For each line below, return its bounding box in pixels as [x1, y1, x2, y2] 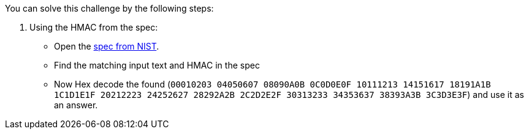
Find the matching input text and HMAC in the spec [54, 60, 260, 70]
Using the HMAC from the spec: [29, 22, 158, 32]
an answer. [54, 100, 98, 110]
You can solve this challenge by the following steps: [5, 3, 214, 13]
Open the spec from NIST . [54, 41, 159, 51]
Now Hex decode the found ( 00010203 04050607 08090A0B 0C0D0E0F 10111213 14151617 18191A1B [54, 79, 491, 89]
